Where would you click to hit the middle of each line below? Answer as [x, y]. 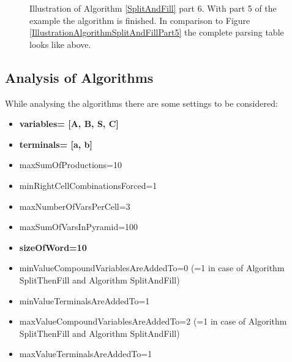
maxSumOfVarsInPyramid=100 [79, 227]
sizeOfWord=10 [53, 247]
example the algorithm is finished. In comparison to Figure [140, 20]
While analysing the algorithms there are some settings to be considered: [141, 103]
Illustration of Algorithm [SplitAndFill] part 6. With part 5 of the [153, 8]
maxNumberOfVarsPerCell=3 [75, 206]
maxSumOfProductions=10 [70, 165]
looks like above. [60, 44]
